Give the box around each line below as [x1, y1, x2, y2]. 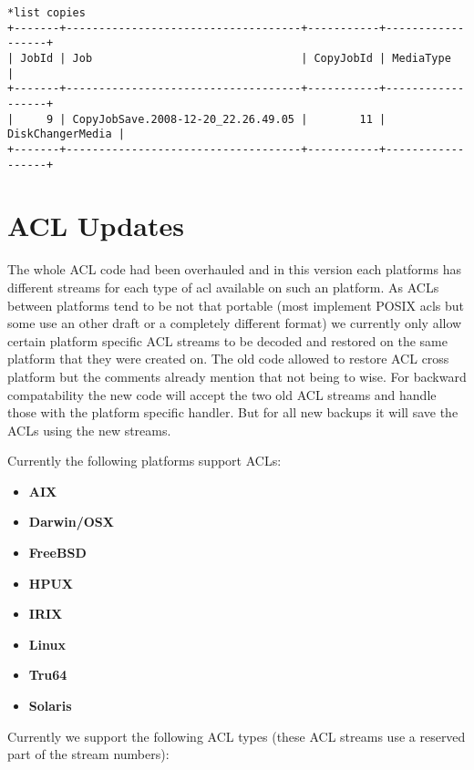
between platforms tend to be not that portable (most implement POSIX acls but [7, 295, 465, 314]
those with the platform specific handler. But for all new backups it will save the [7, 403, 459, 422]
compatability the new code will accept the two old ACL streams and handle [7, 385, 437, 404]
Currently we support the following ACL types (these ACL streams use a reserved [7, 726, 466, 745]
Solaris [28, 696, 72, 715]
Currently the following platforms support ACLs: [7, 451, 282, 470]
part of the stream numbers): [7, 744, 170, 764]
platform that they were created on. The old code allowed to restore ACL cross [7, 349, 449, 368]
